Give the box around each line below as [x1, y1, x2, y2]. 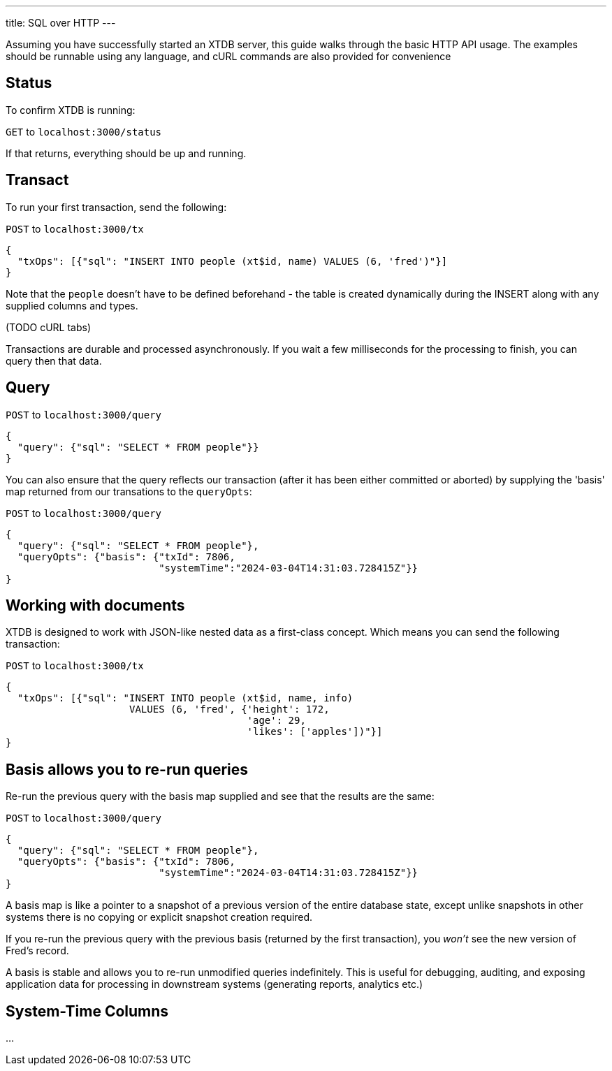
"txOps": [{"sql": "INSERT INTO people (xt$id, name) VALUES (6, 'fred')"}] [17, 255, 448, 267]
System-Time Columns [6, 1002, 169, 1020]
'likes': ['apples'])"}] [247, 726, 383, 738]
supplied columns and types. [6, 299, 138, 312]
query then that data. [6, 354, 102, 367]
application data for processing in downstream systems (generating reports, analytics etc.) [6, 978, 423, 991]
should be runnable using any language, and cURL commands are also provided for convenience [6, 50, 451, 62]
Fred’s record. [6, 945, 69, 957]
